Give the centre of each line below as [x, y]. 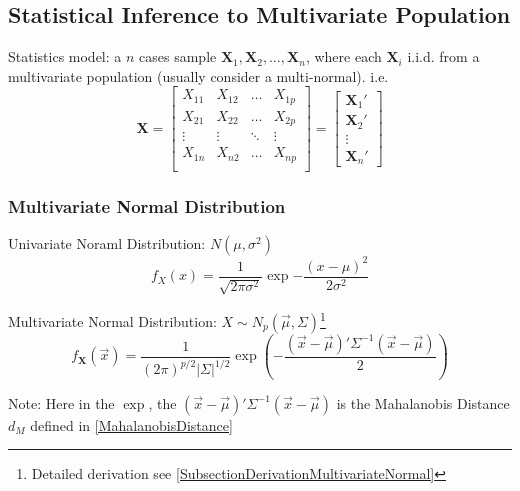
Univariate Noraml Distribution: [107, 243]
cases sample [178, 56]
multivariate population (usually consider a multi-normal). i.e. [198, 75]
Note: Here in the [61, 402]
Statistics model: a [65, 56]
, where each [343, 56]
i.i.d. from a [443, 56]
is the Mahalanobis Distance [423, 402]
